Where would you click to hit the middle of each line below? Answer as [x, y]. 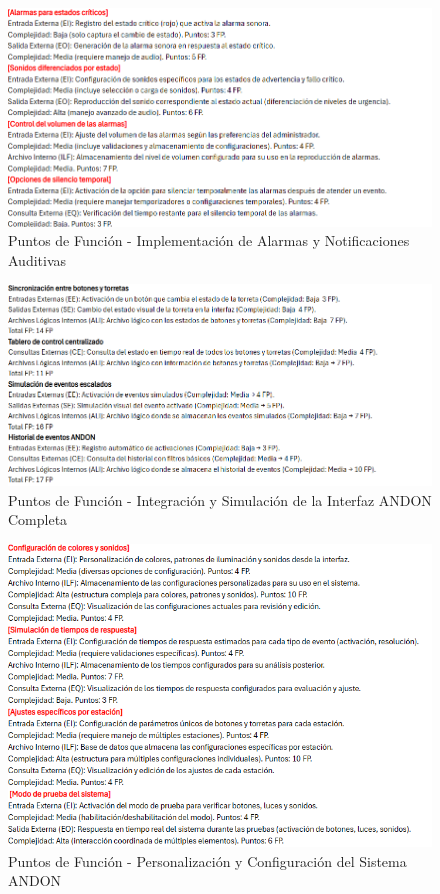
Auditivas [37, 259]
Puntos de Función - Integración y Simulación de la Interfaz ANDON [220, 499]
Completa [38, 519]
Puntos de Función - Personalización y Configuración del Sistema [207, 860]
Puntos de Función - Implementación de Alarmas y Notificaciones [209, 240]
